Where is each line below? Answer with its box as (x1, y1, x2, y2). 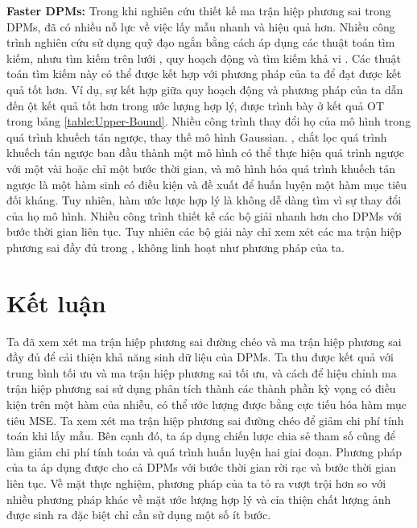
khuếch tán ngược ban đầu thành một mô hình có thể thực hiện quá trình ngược (6, 144, 404, 161)
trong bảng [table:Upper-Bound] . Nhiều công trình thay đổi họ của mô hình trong (6, 113, 411, 130)
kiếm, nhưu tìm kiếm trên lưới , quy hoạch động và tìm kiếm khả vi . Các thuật (6, 49, 402, 66)
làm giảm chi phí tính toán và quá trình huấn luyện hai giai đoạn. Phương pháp (6, 443, 403, 460)
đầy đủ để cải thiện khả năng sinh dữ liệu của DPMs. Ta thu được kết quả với (6, 349, 394, 365)
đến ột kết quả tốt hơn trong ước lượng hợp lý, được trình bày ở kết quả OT (6, 97, 385, 113)
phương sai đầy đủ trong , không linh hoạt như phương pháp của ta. (6, 238, 345, 255)
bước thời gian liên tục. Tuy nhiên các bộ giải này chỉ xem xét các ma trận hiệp (6, 223, 402, 240)
